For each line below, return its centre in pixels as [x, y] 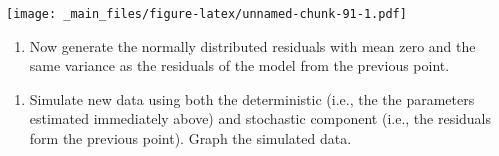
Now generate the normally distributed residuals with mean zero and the [252, 45]
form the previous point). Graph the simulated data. [190, 138]
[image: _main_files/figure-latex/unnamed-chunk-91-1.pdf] [206, 14]
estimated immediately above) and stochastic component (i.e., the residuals [260, 118]
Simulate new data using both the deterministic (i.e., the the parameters [252, 98]
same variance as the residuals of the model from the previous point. [239, 65]
